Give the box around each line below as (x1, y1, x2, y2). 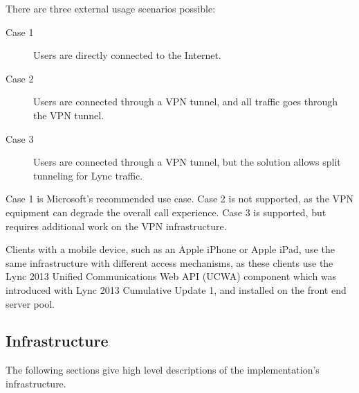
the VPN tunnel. (33, 107, 104, 122)
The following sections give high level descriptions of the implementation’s (6, 363, 320, 377)
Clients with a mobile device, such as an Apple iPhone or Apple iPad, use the (6, 242, 335, 256)
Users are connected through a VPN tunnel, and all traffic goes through (33, 94, 338, 109)
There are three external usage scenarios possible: (6, 1, 216, 15)
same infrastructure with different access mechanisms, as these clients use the (6, 255, 333, 270)
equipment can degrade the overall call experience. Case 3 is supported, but (6, 204, 326, 219)
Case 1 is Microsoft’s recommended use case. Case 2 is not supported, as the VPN (6, 191, 354, 206)
